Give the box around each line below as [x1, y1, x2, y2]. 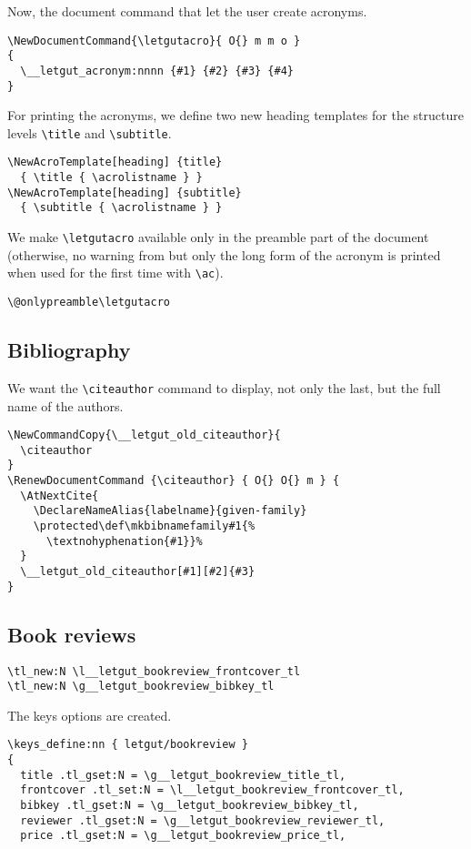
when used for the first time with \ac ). [7, 263, 224, 282]
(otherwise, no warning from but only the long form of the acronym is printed [7, 245, 441, 264]
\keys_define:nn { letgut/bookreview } [7, 738, 248, 752]
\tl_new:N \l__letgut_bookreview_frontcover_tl [7, 664, 301, 678]
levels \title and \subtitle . [7, 123, 172, 142]
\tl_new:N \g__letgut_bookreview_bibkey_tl [7, 680, 275, 693]
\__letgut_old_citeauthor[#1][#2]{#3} [20, 565, 256, 579]
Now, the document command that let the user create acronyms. [7, 2, 367, 20]
